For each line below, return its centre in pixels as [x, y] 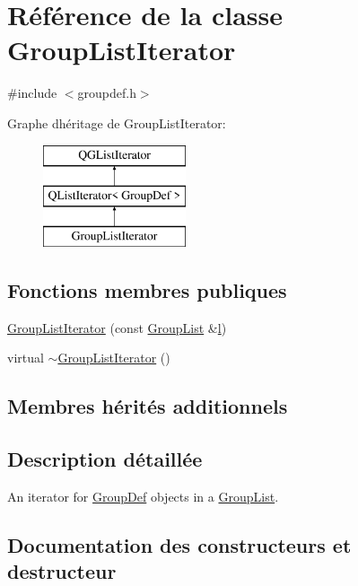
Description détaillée [105, 459]
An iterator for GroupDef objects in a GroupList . [143, 496]
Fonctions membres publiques [147, 289]
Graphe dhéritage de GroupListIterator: [117, 122]
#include [32, 93]
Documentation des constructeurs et [179, 544]
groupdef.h [107, 93]
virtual [26, 358]
